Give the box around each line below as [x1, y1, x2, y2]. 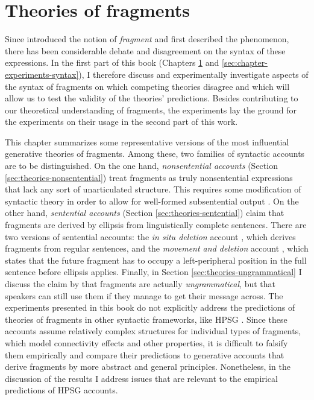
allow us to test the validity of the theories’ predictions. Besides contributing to [5, 92, 298, 104]
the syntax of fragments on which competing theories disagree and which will [5, 80, 290, 92]
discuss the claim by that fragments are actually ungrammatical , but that [5, 278, 275, 290]
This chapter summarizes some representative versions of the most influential [5, 135, 289, 148]
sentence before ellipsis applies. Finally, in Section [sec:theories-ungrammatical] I [5, 265, 302, 278]
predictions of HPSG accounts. [5, 384, 118, 396]
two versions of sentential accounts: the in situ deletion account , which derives [5, 230, 296, 243]
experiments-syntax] [5, 68, 79, 80]
